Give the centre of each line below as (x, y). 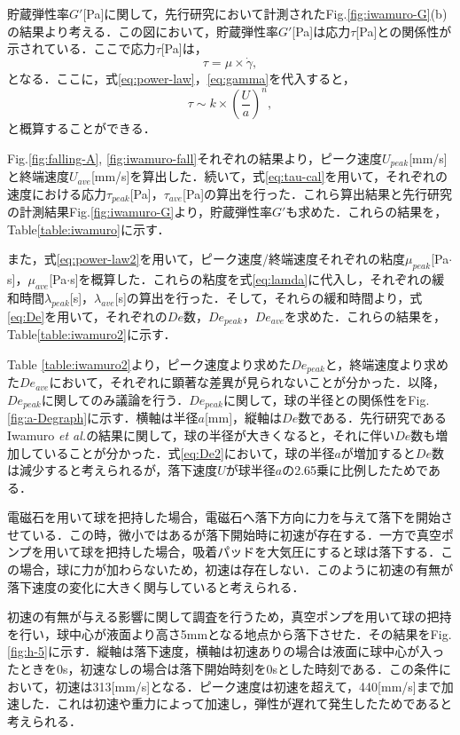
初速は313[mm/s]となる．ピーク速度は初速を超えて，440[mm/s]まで (248, 686)
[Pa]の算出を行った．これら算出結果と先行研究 (318, 193)
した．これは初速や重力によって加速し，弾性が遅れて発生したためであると (236, 703)
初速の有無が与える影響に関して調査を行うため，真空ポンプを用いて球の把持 (230, 616)
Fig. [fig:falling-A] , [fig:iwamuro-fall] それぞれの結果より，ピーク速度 (195, 158)
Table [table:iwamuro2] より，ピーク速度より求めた (149, 364)
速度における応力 (57, 193)
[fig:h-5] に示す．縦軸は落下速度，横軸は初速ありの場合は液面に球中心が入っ (226, 651)
